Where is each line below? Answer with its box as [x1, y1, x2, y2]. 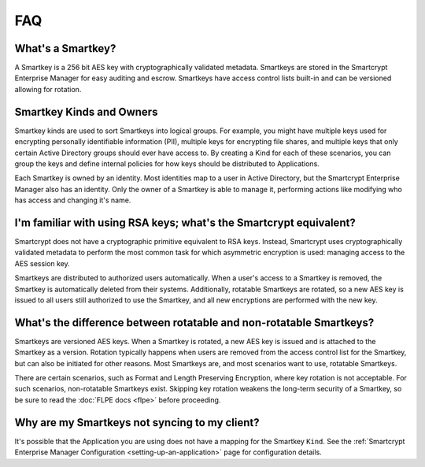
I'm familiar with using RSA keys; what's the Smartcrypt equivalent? [14, 216, 356, 229]
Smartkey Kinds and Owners [14, 105, 158, 118]
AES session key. [14, 258, 70, 268]
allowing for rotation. [14, 84, 82, 94]
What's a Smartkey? [14, 42, 116, 55]
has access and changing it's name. [14, 195, 131, 205]
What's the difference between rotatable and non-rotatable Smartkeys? [14, 316, 375, 329]
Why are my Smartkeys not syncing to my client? [14, 416, 260, 429]
